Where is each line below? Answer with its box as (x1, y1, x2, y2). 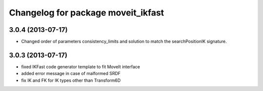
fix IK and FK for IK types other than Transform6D (21, 77, 121, 83)
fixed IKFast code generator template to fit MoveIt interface (21, 63, 140, 70)
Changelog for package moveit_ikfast (9, 7, 164, 18)
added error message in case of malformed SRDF (21, 71, 121, 76)
